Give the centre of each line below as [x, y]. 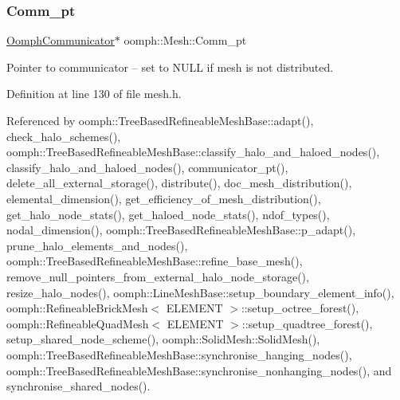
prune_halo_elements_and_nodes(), [97, 245]
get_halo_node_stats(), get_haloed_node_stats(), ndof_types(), [168, 214]
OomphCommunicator [61, 40]
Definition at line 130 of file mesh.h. [94, 94]
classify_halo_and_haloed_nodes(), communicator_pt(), [147, 167]
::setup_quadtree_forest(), [307, 323]
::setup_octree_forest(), [300, 308]
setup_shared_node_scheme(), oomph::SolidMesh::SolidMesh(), [163, 339]
